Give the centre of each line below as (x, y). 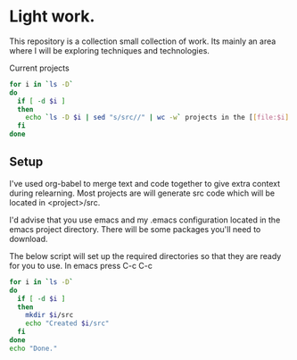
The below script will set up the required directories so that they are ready (145, 255)
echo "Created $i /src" (67, 323)
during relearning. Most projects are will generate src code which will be (142, 193)
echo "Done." (33, 348)
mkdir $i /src (49, 315)
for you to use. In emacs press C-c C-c (81, 265)
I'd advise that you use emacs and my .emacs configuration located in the (145, 220)
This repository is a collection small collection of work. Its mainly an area (143, 41)
